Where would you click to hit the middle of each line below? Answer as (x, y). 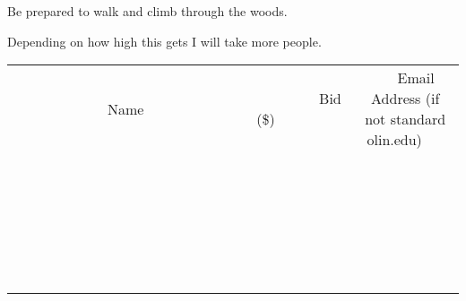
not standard (406, 119)
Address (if (406, 99)
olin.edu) (394, 140)
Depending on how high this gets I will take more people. (164, 41)
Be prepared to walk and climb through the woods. (147, 11)
